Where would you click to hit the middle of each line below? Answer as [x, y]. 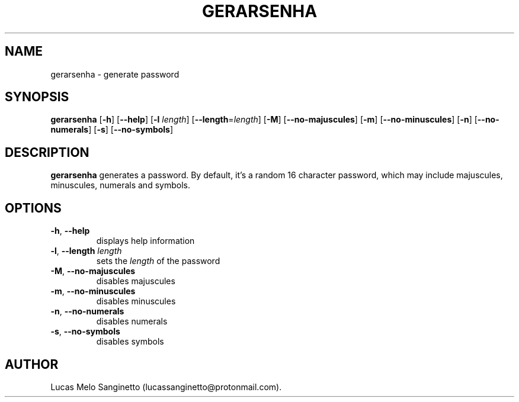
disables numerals [132, 321]
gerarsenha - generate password [115, 74]
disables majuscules [136, 281]
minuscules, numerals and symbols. [120, 185]
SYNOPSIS [37, 97]
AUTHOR [32, 364]
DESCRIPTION [47, 152]
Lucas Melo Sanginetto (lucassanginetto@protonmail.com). [166, 387]
